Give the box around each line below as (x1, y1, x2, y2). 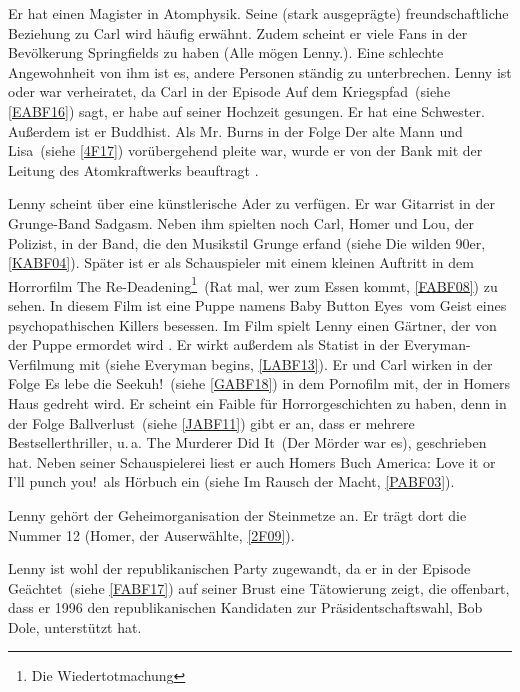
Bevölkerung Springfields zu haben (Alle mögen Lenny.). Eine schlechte (8, 42, 444, 63)
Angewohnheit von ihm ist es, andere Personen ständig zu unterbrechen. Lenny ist (8, 61, 512, 82)
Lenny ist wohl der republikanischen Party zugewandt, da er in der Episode (8, 558, 471, 579)
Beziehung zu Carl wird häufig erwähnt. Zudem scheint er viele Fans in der (8, 22, 468, 43)
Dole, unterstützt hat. (8, 616, 142, 637)
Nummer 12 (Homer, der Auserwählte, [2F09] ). (8, 524, 295, 545)
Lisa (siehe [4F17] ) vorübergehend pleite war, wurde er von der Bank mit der (8, 140, 483, 161)
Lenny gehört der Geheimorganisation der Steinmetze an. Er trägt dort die (8, 504, 467, 525)
